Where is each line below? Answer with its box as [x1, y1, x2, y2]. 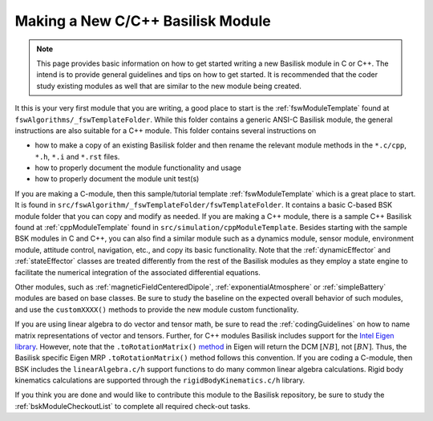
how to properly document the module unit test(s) [34, 174, 200, 184]
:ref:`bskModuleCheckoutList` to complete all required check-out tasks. [14, 401, 251, 411]
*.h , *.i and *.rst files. [34, 152, 120, 161]
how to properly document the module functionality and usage [34, 163, 242, 172]
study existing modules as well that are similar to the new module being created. [36, 81, 302, 91]
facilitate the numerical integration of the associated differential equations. [14, 267, 261, 277]
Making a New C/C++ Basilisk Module [14, 12, 272, 30]
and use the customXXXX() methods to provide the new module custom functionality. [14, 305, 299, 314]
